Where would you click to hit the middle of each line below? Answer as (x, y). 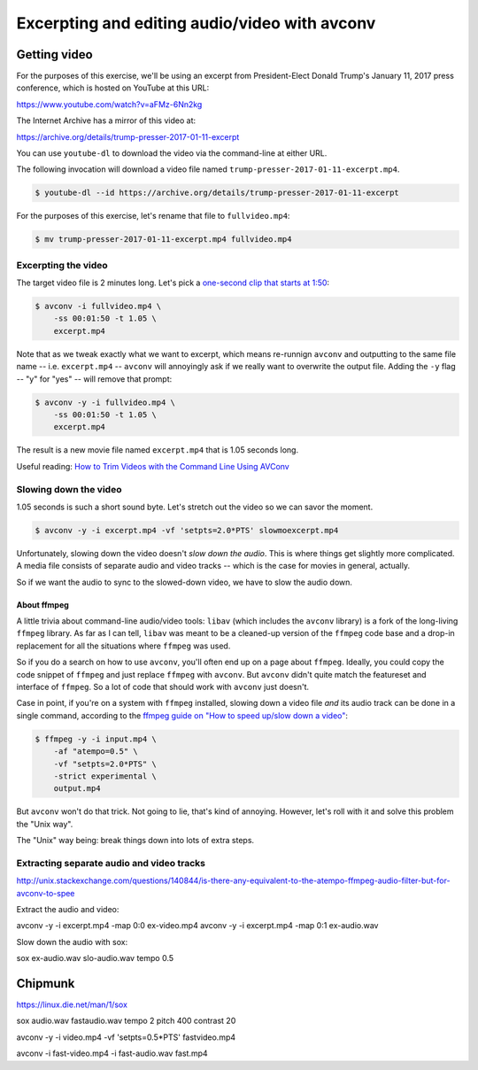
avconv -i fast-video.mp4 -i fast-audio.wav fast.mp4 (112, 1053)
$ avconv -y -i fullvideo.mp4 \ (105, 402)
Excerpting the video (62, 265)
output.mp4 (77, 789)
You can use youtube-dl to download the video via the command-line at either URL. (172, 153)
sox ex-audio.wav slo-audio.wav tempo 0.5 (95, 958)
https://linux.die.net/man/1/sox (72, 1004)
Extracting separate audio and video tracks (111, 863)
